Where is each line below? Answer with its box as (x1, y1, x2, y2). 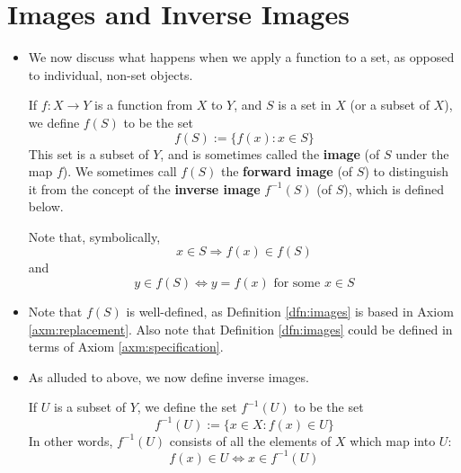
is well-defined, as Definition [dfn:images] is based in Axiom (126, 302, 454, 321)
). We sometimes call (62, 162, 177, 181)
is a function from (94, 95, 193, 114)
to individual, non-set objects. (28, 65, 193, 84)
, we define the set (137, 397, 237, 416)
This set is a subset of (28, 144, 149, 163)
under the (395, 144, 449, 163)
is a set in (278, 95, 332, 114)
